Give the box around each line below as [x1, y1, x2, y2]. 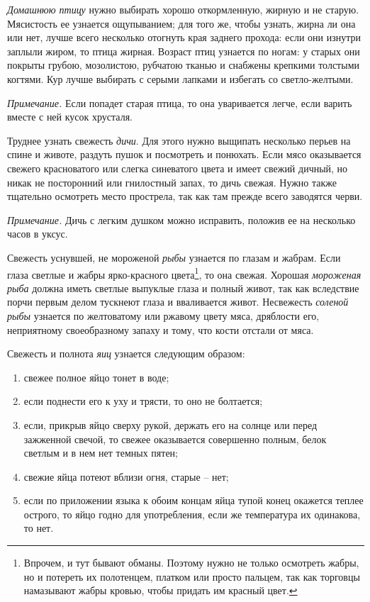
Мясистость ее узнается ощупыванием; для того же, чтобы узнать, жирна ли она [7, 16, 356, 30]
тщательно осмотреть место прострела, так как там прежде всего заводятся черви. [7, 189, 363, 204]
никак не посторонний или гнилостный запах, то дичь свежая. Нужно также [7, 174, 337, 189]
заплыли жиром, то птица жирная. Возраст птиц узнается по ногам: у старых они [7, 43, 360, 58]
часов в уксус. [7, 226, 68, 241]
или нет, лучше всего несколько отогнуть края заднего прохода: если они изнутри [7, 30, 361, 45]
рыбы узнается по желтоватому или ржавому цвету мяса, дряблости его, [7, 308, 320, 323]
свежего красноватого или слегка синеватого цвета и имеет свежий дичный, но [7, 160, 348, 175]
